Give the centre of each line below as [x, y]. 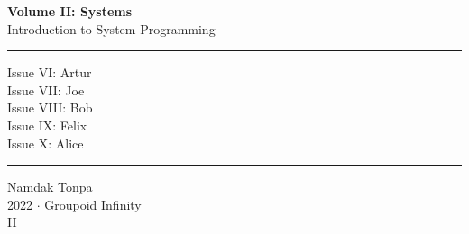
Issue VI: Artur [50, 72]
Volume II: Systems [70, 11]
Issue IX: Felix [47, 125]
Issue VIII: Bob [50, 108]
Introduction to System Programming [111, 28]
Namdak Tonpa [50, 187]
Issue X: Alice [46, 143]
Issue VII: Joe [46, 90]
